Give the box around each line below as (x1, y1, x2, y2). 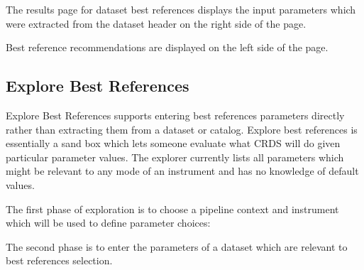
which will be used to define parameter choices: (6, 215, 211, 230)
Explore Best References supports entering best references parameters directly (6, 107, 345, 122)
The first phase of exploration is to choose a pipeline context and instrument (6, 201, 339, 216)
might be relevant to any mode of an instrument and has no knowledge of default (6, 163, 359, 178)
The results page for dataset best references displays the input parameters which (6, 2, 356, 16)
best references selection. (6, 253, 113, 268)
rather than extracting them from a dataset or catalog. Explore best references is (6, 121, 358, 136)
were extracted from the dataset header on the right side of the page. (6, 16, 307, 31)
